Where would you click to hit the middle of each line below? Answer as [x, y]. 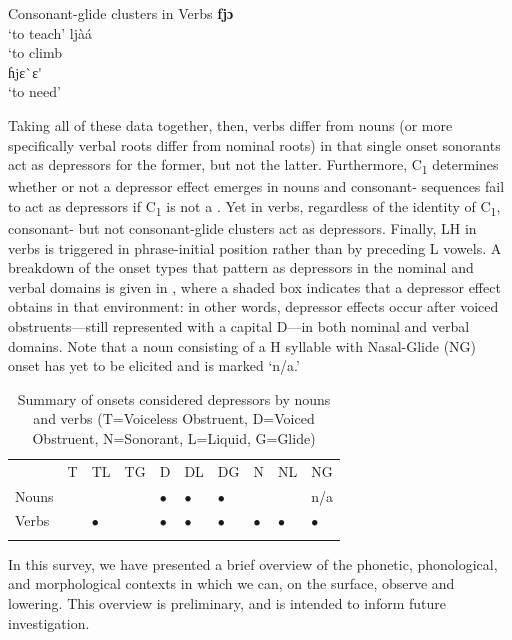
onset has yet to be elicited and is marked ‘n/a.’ [154, 365]
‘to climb [35, 52]
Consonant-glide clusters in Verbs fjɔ [121, 13]
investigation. [49, 622]
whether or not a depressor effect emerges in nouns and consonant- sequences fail [256, 186]
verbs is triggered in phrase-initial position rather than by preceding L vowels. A [255, 247]
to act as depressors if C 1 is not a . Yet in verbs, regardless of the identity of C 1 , [254, 207]
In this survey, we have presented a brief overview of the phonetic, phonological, [253, 563]
